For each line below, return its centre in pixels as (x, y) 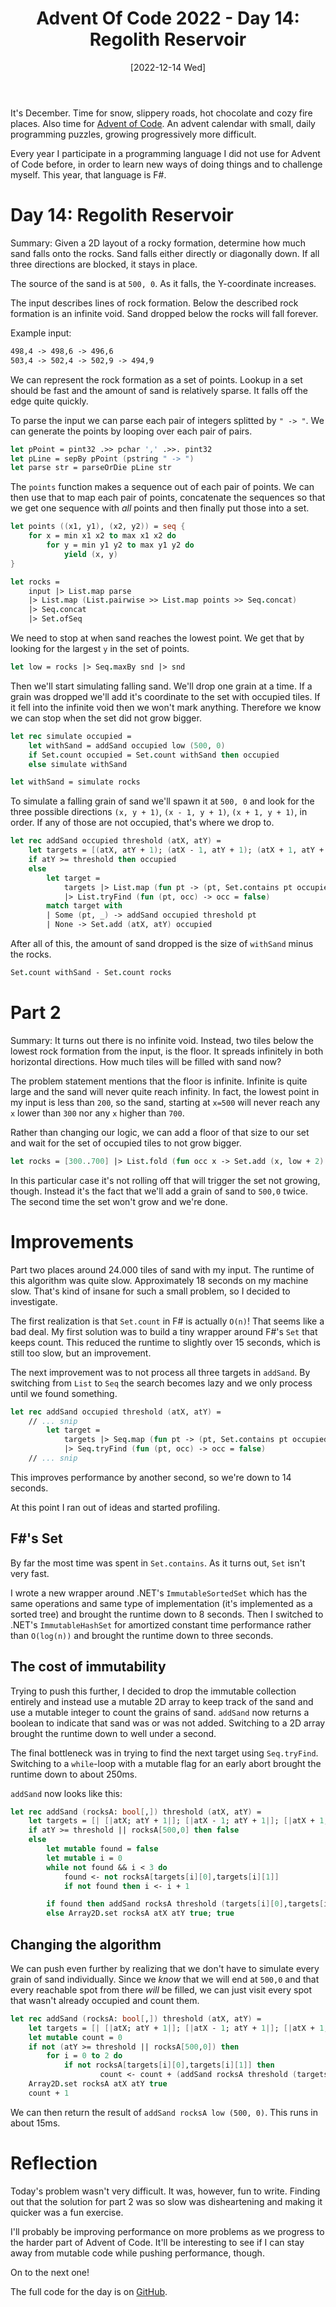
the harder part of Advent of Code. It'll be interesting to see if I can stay (157, 2242)
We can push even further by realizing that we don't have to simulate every (165, 1968)
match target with (84, 906)
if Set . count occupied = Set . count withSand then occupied (154, 755)
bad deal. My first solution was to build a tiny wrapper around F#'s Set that (164, 1331)
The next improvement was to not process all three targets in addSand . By (160, 1372)
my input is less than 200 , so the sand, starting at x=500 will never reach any (165, 1102)
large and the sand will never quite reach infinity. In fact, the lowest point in (165, 1091)
